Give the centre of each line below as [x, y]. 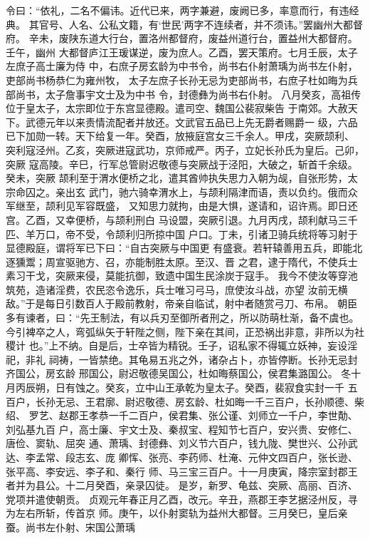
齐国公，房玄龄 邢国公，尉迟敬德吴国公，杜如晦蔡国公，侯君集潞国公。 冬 [179, 373]
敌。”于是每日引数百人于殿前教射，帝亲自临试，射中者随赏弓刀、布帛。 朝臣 [182, 303]
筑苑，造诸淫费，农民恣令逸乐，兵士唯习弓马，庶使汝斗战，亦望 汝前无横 [177, 289]
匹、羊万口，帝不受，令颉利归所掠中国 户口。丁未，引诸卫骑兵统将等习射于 [182, 233]
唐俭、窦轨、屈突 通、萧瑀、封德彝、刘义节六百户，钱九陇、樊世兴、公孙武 [182, 443]
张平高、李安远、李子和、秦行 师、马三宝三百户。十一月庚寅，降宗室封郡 [177, 471]
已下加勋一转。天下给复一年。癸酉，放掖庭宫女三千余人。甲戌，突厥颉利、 [180, 136]
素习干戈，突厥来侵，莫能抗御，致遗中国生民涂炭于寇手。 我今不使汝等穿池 [182, 276]
